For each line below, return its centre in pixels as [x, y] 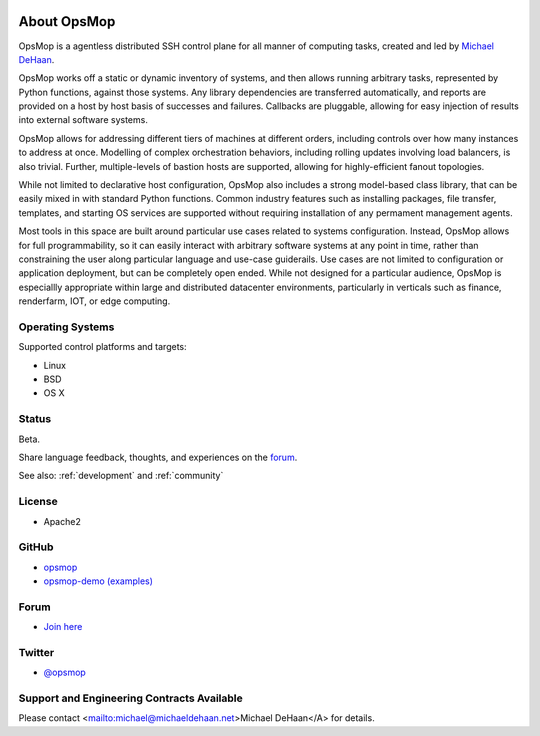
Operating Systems [66, 327]
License [38, 502]
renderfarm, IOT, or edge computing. [94, 301]
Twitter [36, 652]
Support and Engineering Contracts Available [131, 698]
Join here [63, 627]
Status [35, 419]
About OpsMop [67, 21]
